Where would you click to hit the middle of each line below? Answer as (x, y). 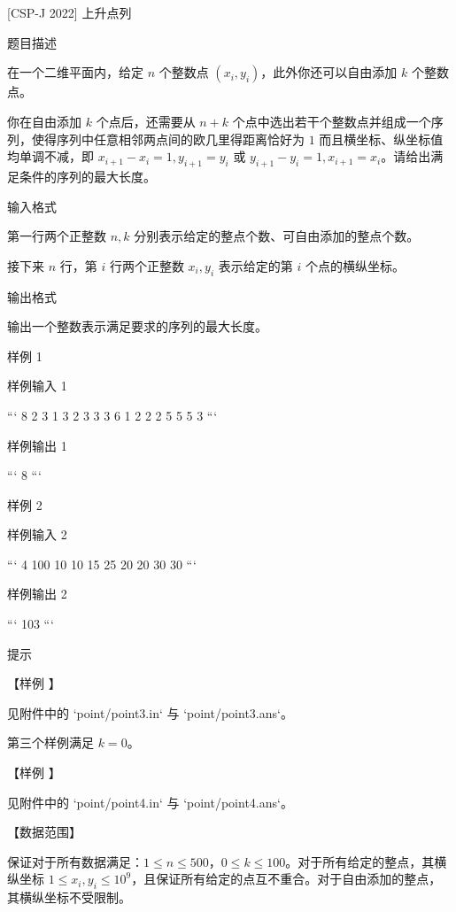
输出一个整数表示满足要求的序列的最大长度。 (137, 326)
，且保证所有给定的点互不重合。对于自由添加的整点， (286, 879)
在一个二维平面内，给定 (75, 72)
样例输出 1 (37, 445)
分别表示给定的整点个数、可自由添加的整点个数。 (277, 236)
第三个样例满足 (50, 742)
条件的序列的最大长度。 (87, 176)
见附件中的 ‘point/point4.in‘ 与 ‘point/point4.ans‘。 (150, 802)
